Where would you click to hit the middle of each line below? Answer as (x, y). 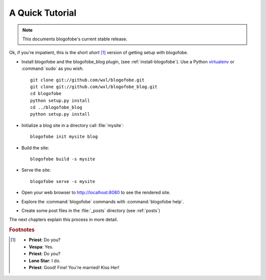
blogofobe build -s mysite (63, 159)
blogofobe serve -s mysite (63, 181)
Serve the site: (36, 170)
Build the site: (35, 148)
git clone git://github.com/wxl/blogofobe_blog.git (94, 87)
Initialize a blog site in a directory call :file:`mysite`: (73, 125)
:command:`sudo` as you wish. (52, 68)
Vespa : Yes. (41, 247)
